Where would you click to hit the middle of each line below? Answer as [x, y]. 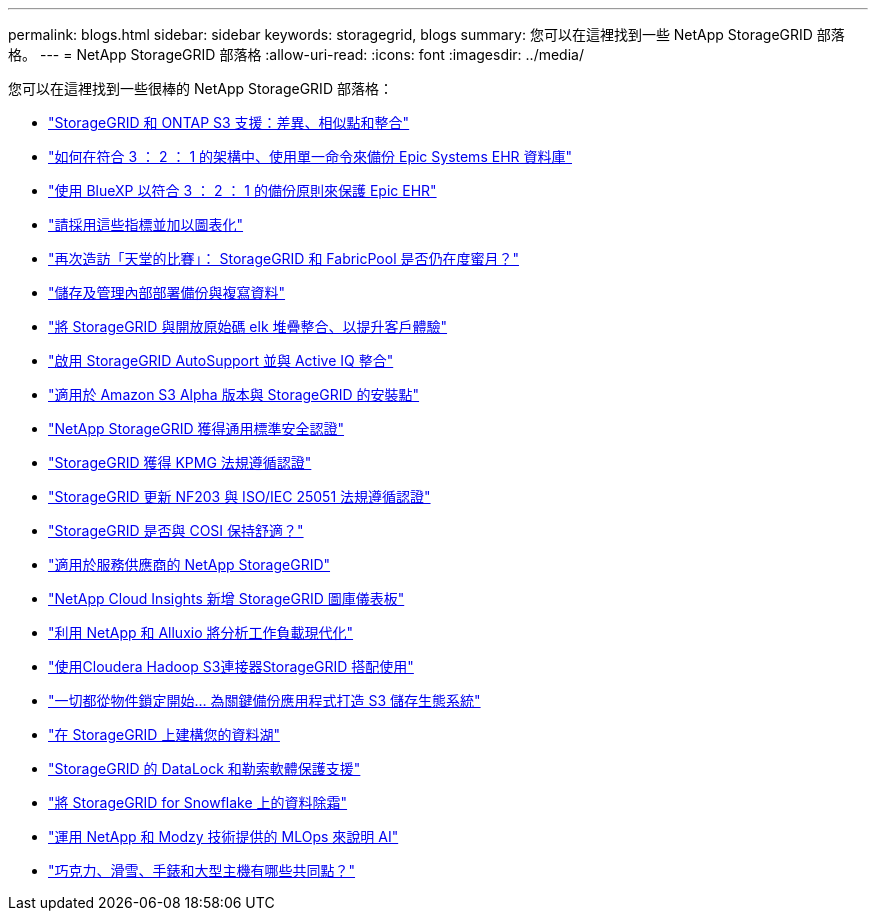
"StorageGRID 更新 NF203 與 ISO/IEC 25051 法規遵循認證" [239, 496]
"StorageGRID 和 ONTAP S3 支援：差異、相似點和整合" [229, 122]
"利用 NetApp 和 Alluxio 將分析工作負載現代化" [201, 632]
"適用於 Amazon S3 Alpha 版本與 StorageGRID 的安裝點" [234, 394]
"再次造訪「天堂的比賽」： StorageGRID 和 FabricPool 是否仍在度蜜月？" [284, 258]
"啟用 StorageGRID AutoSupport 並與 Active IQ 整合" [221, 360]
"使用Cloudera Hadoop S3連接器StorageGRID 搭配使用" [231, 666]
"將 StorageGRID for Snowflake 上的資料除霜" [198, 802]
